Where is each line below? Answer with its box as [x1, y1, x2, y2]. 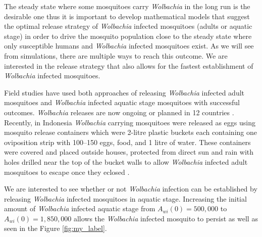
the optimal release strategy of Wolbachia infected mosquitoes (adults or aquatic [4, 21, 252, 31]
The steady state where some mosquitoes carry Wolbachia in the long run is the [4, 1, 250, 11]
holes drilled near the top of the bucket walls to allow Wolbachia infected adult [4, 156, 248, 167]
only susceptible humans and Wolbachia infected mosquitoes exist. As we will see [4, 40, 254, 51]
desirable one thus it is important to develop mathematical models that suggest [4, 11, 250, 21]
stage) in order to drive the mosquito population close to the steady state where [4, 30, 252, 41]
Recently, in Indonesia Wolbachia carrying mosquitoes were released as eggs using [4, 117, 255, 127]
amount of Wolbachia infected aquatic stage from [4, 203, 155, 214]
